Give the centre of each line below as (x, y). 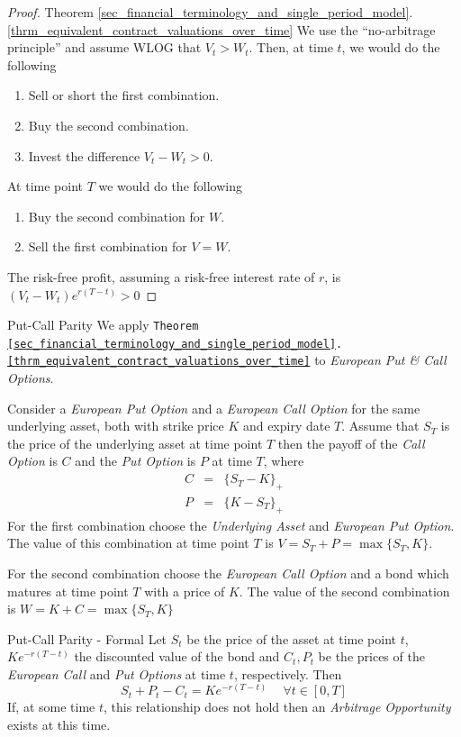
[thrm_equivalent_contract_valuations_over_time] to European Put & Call (227, 360)
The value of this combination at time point (128, 543)
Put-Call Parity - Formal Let (87, 638)
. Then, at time (291, 47)
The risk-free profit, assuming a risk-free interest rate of (161, 276)
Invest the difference (84, 155)
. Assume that (380, 426)
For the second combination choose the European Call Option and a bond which (228, 573)
